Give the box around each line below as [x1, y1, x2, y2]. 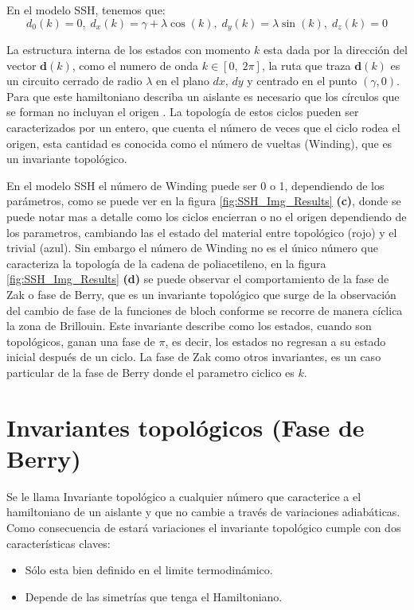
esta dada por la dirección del [263, 41, 408, 58]
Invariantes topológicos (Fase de [6, 410, 365, 443]
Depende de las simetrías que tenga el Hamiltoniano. [25, 588, 283, 604]
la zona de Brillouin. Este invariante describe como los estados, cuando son [6, 317, 372, 334]
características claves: [6, 534, 111, 551]
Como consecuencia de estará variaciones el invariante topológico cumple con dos [6, 519, 401, 536]
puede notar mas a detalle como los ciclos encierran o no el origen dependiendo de [6, 208, 407, 224]
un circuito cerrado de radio [6, 72, 143, 89]
